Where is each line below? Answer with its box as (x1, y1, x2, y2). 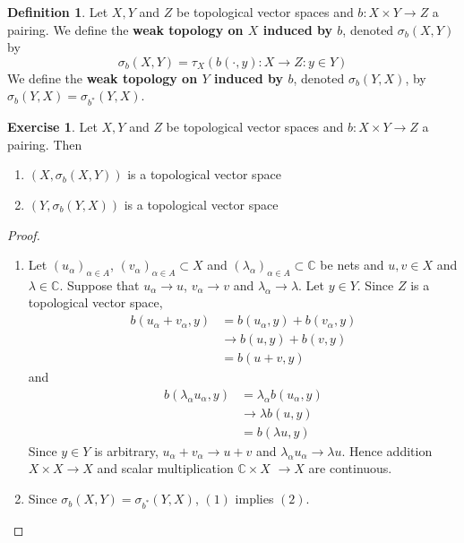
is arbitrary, (94, 441, 159, 460)
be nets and (320, 255, 384, 274)
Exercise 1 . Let (7, 117, 98, 136)
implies (235, 489, 274, 508)
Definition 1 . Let (7, 3, 108, 21)
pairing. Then (7, 134, 82, 153)
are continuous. (308, 459, 392, 478)
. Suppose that (59, 275, 140, 294)
